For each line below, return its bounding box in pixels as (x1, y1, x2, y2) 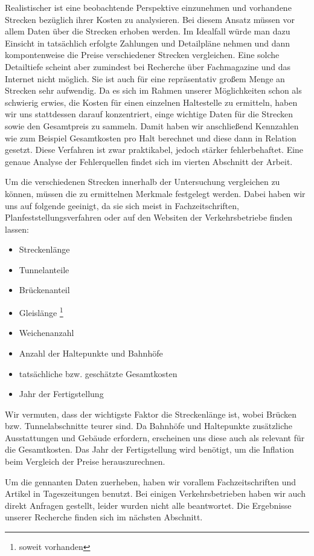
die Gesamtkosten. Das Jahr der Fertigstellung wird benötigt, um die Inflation (5, 443, 294, 456)
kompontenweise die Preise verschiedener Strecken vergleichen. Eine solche (5, 48, 280, 61)
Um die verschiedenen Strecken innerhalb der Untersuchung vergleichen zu (5, 175, 280, 188)
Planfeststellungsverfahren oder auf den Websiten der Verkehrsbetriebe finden (5, 211, 293, 224)
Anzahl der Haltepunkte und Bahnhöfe (19, 346, 163, 359)
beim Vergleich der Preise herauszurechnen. (5, 455, 165, 468)
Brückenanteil (19, 283, 70, 296)
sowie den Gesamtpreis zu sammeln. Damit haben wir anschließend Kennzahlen (5, 119, 299, 132)
